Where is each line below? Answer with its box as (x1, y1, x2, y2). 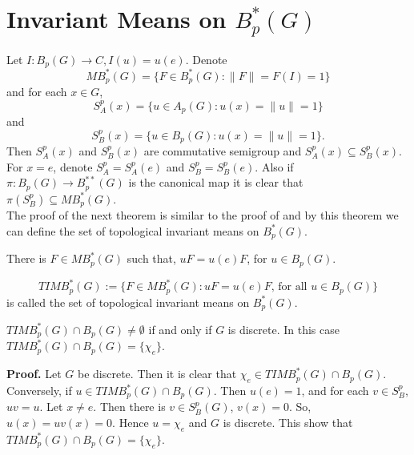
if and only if (148, 320, 212, 337)
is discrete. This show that (223, 414, 353, 431)
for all (278, 281, 307, 293)
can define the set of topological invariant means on (6, 222, 259, 239)
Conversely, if (6, 382, 72, 399)
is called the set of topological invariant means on (6, 293, 250, 310)
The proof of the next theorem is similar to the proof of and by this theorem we (6, 207, 399, 223)
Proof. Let (6, 365, 62, 382)
